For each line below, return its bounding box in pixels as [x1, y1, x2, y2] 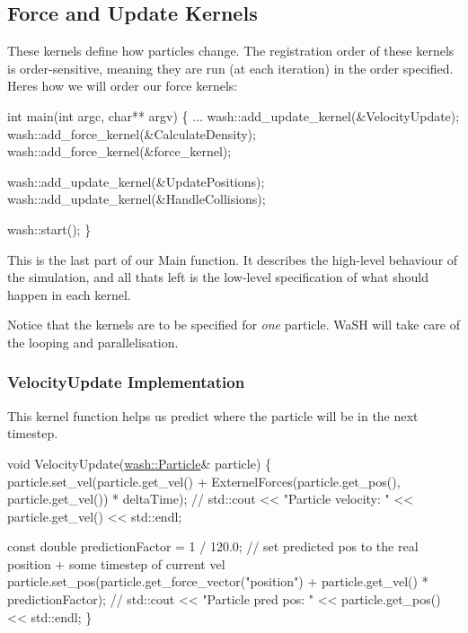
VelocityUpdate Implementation [7, 371, 245, 393]
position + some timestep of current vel [7, 554, 225, 573]
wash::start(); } [7, 219, 92, 238]
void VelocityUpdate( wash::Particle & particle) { [7, 453, 272, 472]
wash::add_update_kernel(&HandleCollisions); [7, 189, 266, 208]
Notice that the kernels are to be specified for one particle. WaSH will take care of [7, 315, 461, 334]
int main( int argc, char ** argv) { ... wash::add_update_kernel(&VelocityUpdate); [7, 106, 460, 125]
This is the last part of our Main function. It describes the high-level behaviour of [7, 250, 458, 268]
